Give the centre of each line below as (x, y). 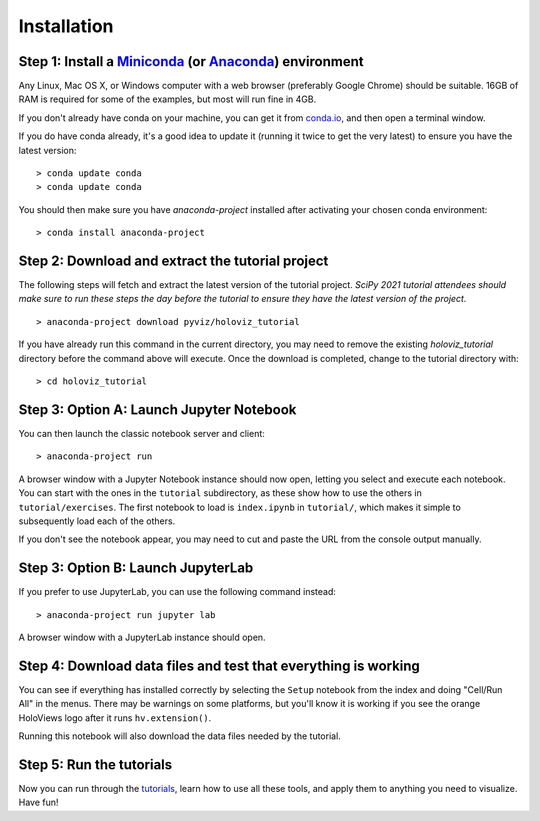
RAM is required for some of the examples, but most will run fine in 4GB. (167, 99)
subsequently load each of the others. (97, 521)
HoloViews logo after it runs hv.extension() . (115, 717)
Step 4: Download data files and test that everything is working (219, 665)
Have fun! (38, 802)
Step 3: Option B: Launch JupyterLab (136, 568)
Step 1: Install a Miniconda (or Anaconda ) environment (191, 61)
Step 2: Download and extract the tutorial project (173, 261)
